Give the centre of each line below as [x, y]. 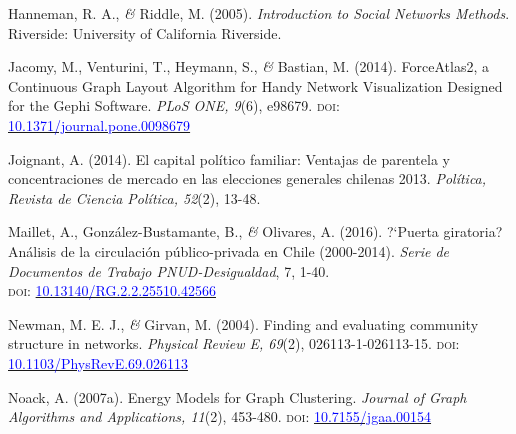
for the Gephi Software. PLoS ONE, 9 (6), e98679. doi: [174, 105]
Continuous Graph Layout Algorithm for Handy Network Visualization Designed [255, 85]
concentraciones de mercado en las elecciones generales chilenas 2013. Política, [247, 178]
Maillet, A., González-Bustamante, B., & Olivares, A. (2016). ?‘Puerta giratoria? [255, 231]
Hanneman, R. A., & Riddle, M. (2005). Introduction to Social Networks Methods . [259, 13]
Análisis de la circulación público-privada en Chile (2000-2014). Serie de [229, 250]
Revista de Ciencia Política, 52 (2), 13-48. [134, 197]
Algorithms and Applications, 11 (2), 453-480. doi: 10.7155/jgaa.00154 [220, 416]
